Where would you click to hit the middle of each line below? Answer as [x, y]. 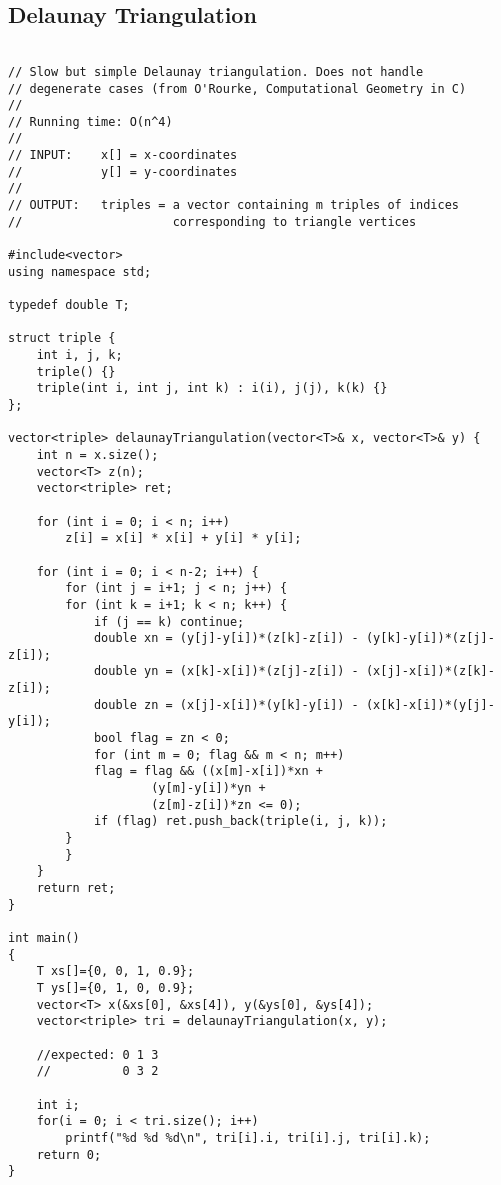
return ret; [76, 888]
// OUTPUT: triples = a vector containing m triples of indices [234, 205]
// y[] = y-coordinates [123, 171]
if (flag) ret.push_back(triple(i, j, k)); [240, 821]
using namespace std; [80, 271]
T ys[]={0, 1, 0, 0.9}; [115, 987]
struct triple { [62, 338]
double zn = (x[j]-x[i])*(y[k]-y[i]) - [226, 704]
